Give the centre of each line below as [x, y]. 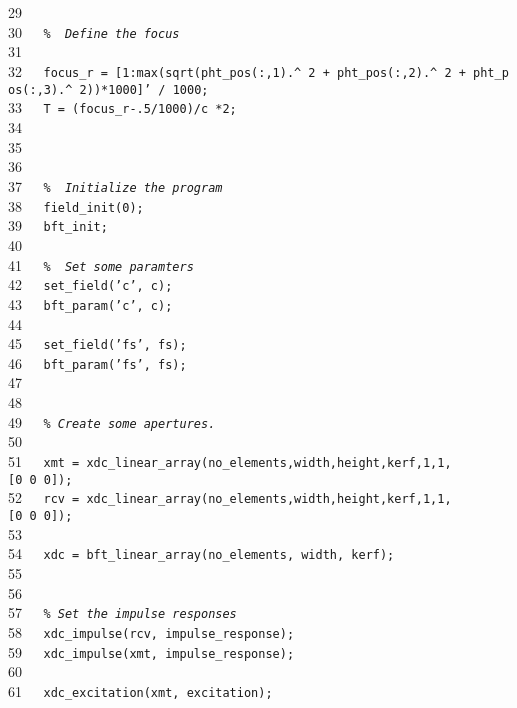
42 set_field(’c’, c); [90, 284]
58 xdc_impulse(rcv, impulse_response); [151, 632]
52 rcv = [44, 497]
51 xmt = [44, 461]
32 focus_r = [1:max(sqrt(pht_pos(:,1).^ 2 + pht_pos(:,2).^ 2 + [237, 70]
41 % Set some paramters [101, 264]
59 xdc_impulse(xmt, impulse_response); [151, 651]
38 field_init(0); [76, 205]
